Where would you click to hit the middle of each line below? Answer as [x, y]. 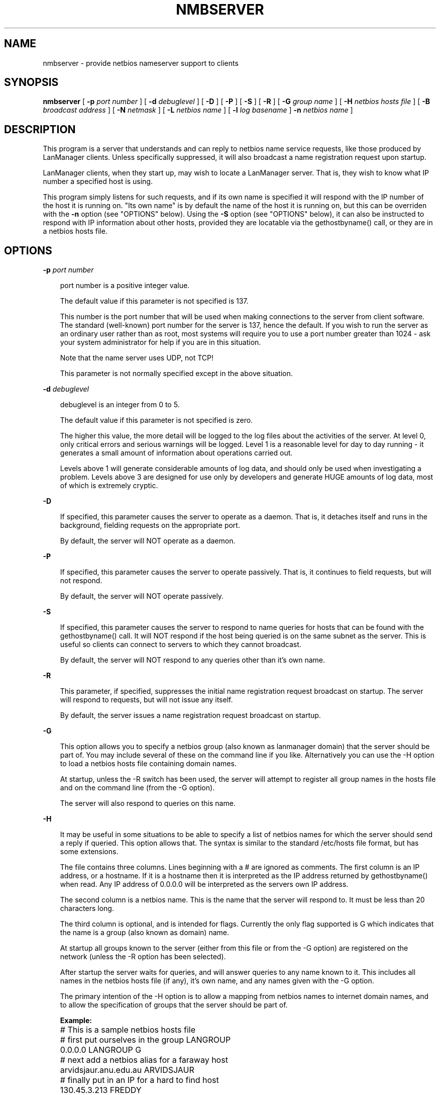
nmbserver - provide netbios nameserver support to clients [141, 63]
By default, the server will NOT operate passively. [142, 596]
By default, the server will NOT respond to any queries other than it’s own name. [193, 660]
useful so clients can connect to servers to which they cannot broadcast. [181, 645]
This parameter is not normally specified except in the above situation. [176, 374]
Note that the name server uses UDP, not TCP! [137, 358]
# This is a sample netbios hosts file [128, 1030]
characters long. [87, 908]
